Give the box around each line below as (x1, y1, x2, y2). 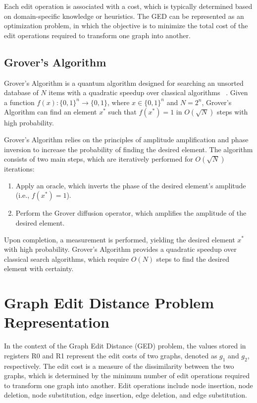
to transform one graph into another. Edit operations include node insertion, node (4, 380, 253, 390)
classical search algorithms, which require (4, 253, 129, 264)
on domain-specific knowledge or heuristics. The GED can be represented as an (4, 10, 244, 21)
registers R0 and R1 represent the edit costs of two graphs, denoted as (4, 350, 217, 360)
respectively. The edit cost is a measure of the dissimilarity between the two (4, 360, 234, 371)
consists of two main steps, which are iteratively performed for (4, 154, 193, 164)
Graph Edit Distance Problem (4, 292, 214, 313)
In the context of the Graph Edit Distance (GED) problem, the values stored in (4, 341, 246, 351)
